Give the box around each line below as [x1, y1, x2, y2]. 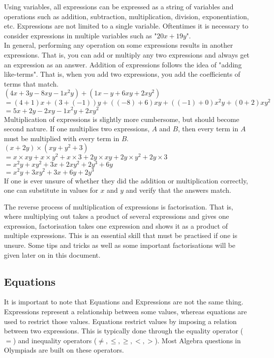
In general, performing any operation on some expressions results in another [4, 40, 233, 50]
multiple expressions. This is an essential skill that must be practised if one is [4, 230, 238, 240]
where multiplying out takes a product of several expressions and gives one [4, 211, 229, 221]
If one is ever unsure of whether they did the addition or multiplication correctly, [4, 175, 248, 185]
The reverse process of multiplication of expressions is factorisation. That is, [4, 201, 233, 211]
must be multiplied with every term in [4, 133, 120, 143]
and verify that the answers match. [125, 185, 231, 195]
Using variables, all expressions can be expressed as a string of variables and [4, 1, 234, 11]
